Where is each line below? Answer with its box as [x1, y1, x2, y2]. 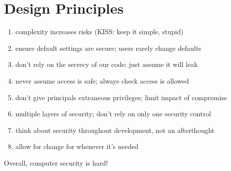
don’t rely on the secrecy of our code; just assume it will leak [15, 59, 198, 69]
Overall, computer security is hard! [4, 157, 108, 168]
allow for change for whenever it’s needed [15, 141, 138, 151]
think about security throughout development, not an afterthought [15, 125, 215, 135]
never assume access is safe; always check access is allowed [15, 75, 189, 85]
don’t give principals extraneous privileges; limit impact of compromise [15, 92, 227, 102]
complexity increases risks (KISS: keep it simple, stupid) [15, 26, 184, 37]
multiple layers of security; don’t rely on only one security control [15, 108, 211, 119]
